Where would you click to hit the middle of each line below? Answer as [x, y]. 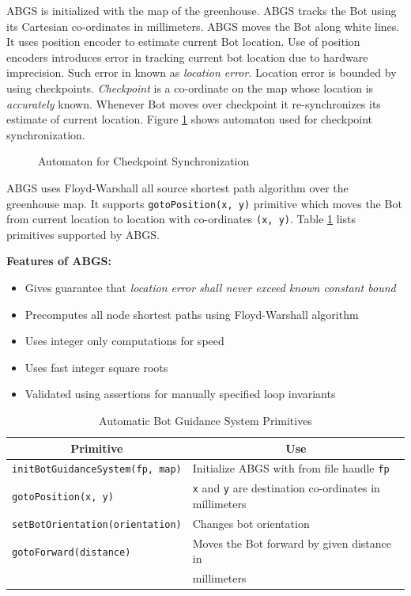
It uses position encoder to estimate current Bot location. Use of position [183, 42]
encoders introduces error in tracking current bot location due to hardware [187, 57]
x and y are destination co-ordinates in [286, 488]
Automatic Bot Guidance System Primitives [205, 420]
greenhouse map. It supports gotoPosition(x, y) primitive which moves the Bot [204, 203]
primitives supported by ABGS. [83, 234]
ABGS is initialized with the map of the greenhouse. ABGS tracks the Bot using [202, 10]
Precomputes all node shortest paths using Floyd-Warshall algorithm [192, 314]
